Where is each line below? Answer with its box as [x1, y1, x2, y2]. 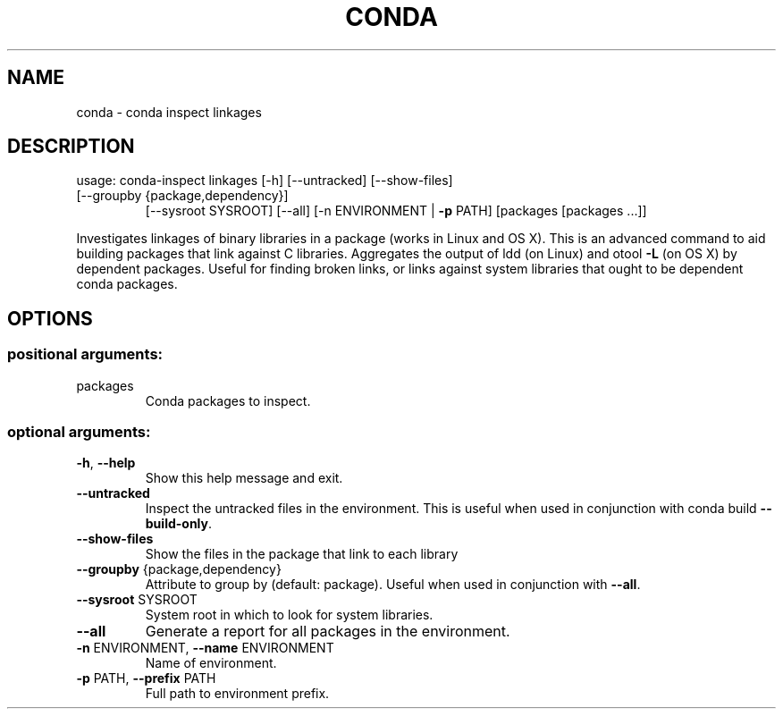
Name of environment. [145, 655, 277, 671]
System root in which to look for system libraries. [145, 607, 434, 623]
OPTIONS [7, 307, 93, 330]
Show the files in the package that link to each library [145, 546, 459, 562]
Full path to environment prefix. [145, 686, 330, 702]
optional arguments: [7, 423, 151, 442]
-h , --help [76, 455, 136, 471]
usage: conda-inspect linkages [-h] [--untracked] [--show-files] [76, 173, 453, 189]
